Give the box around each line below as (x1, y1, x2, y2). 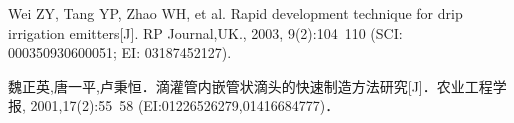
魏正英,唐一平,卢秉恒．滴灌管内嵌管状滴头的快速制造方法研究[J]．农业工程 (8, 75, 493, 96)
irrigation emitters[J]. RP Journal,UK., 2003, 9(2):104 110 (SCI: (8, 22, 403, 43)
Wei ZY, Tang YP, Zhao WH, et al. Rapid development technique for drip (8, 3, 463, 23)
